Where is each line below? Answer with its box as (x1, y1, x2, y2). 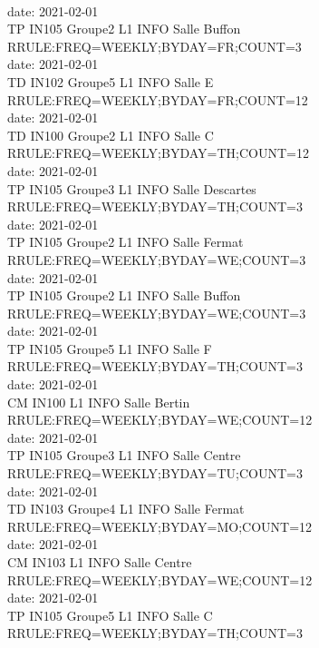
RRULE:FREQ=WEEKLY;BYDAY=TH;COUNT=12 (7, 143, 309, 162)
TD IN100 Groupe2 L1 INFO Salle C (7, 125, 214, 144)
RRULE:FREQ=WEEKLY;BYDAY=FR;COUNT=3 (7, 36, 302, 55)
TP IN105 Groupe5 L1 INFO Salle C (7, 605, 213, 624)
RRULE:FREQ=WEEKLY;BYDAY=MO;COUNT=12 (7, 516, 313, 535)
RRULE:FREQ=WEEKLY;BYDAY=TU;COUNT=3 (7, 464, 303, 483)
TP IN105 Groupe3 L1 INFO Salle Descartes (7, 179, 256, 198)
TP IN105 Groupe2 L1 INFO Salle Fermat (7, 232, 244, 251)
